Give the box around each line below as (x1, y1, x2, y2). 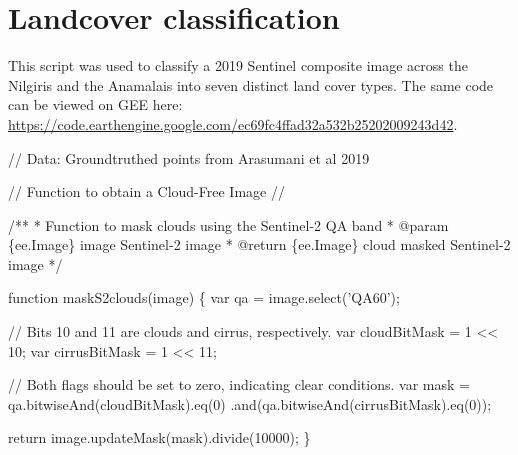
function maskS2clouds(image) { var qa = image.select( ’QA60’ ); (8, 287, 400, 308)
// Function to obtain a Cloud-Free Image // (8, 181, 285, 202)
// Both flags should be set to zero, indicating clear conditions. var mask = (8, 374, 470, 395)
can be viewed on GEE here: (8, 94, 183, 115)
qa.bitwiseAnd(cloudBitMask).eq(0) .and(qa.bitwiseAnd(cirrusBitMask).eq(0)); (8, 393, 492, 414)
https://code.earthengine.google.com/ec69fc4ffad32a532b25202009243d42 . (8, 113, 458, 134)
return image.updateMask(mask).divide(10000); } (8, 427, 311, 448)
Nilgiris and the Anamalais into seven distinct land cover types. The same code (8, 74, 494, 95)
